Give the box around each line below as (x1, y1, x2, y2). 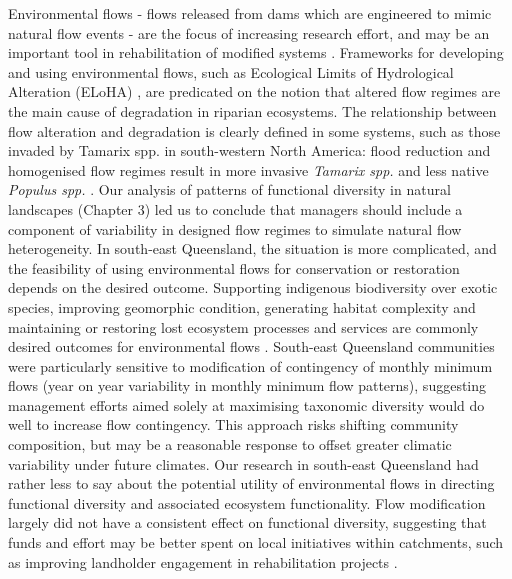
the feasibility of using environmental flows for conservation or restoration (8, 257, 460, 278)
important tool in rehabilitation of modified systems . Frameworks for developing (8, 42, 504, 63)
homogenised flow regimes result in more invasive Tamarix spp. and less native (8, 159, 489, 180)
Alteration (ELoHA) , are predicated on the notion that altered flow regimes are (8, 81, 501, 102)
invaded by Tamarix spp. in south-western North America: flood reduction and (8, 140, 491, 161)
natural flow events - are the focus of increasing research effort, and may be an (8, 22, 490, 43)
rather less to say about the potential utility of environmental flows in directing (8, 473, 495, 494)
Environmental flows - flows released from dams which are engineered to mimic (8, 3, 492, 23)
